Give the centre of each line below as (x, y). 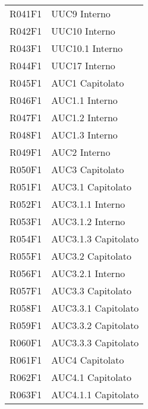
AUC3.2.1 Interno (88, 273)
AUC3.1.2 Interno (88, 221)
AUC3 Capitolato (88, 169)
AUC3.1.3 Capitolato (95, 239)
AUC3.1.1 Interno (88, 204)
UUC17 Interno (83, 65)
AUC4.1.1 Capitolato (95, 394)
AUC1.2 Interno (84, 117)
